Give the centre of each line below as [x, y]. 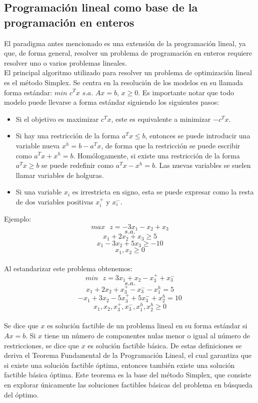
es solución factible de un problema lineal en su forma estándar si [147, 326]
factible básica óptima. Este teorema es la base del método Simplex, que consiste [128, 375]
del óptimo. [21, 394]
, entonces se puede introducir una [198, 136]
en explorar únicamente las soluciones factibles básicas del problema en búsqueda [128, 385]
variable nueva [38, 145]
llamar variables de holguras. [60, 175]
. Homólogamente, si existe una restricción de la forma [156, 155]
